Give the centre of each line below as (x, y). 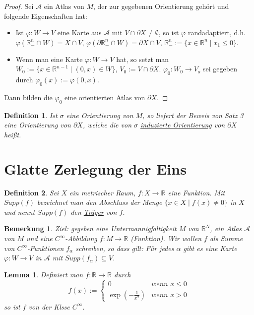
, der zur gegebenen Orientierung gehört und (161, 6)
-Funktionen (46, 248)
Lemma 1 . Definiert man (44, 274)
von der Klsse (49, 306)
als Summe (226, 238)
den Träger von (94, 212)
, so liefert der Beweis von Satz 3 (193, 115)
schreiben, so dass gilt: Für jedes (125, 248)
